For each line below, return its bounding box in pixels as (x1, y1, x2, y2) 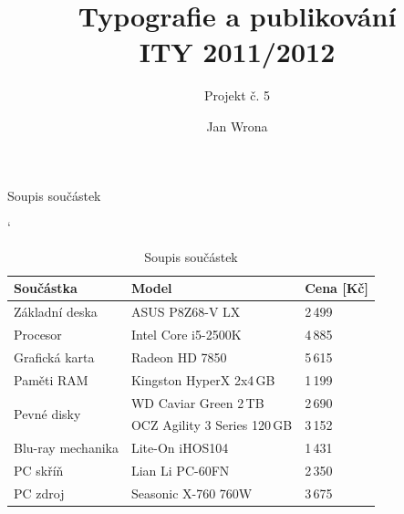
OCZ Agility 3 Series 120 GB (130, 415, 293, 435)
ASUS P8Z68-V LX (130, 302, 241, 321)
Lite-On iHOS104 (130, 438, 229, 457)
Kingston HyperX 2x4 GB (130, 370, 275, 389)
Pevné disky (14, 404, 81, 423)
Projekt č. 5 (203, 86, 271, 105)
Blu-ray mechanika (14, 438, 119, 457)
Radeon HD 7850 (130, 347, 227, 366)
